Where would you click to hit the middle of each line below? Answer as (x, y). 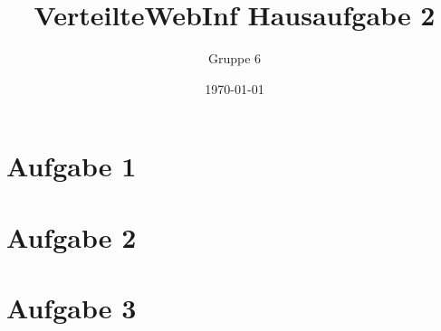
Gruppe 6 (235, 58)
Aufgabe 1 (72, 166)
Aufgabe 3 (72, 308)
